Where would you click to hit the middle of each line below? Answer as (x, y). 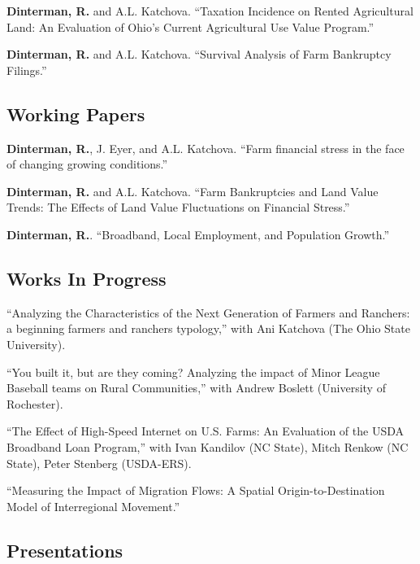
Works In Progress (87, 278)
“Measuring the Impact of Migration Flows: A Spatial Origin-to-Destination (196, 490)
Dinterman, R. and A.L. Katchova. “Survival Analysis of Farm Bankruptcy (199, 54)
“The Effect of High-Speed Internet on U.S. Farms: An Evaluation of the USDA (206, 431)
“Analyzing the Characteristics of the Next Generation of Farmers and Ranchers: (208, 312)
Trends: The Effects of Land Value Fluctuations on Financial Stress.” (178, 207)
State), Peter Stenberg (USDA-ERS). (99, 463)
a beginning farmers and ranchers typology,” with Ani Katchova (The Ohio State (208, 328)
